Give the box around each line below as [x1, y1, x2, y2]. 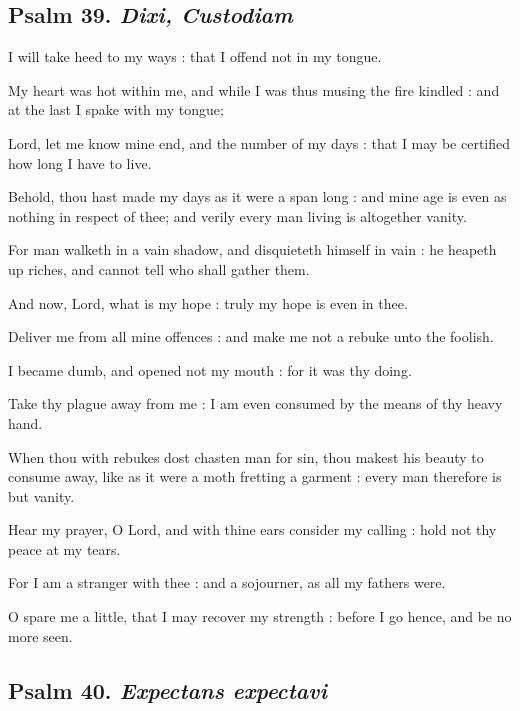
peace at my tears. [8, 538, 121, 559]
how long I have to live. [8, 152, 152, 173]
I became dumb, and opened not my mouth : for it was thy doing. [8, 359, 412, 380]
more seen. [8, 625, 73, 646]
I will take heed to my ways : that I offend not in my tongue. [8, 46, 382, 67]
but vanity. [8, 485, 75, 506]
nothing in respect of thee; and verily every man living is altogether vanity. [8, 205, 467, 226]
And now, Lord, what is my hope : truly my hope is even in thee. [8, 292, 408, 313]
